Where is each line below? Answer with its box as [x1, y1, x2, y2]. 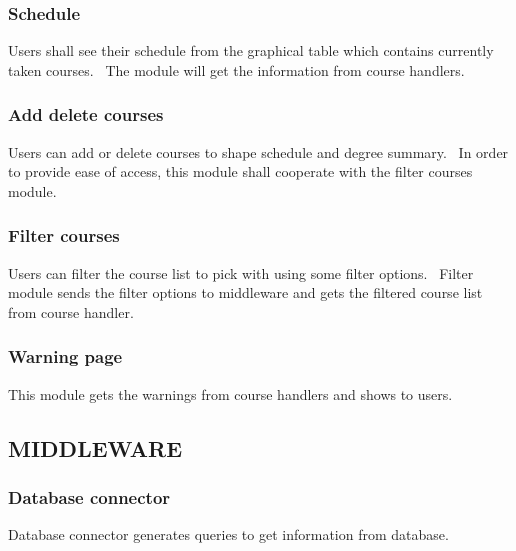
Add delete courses [8, 102, 164, 127]
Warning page [8, 344, 123, 369]
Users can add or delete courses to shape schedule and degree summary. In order [8, 141, 509, 162]
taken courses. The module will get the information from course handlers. [8, 59, 465, 80]
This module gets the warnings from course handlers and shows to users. [8, 383, 453, 404]
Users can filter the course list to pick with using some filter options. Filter [8, 262, 474, 283]
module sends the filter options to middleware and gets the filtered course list [8, 282, 483, 303]
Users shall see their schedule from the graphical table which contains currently [8, 40, 494, 61]
